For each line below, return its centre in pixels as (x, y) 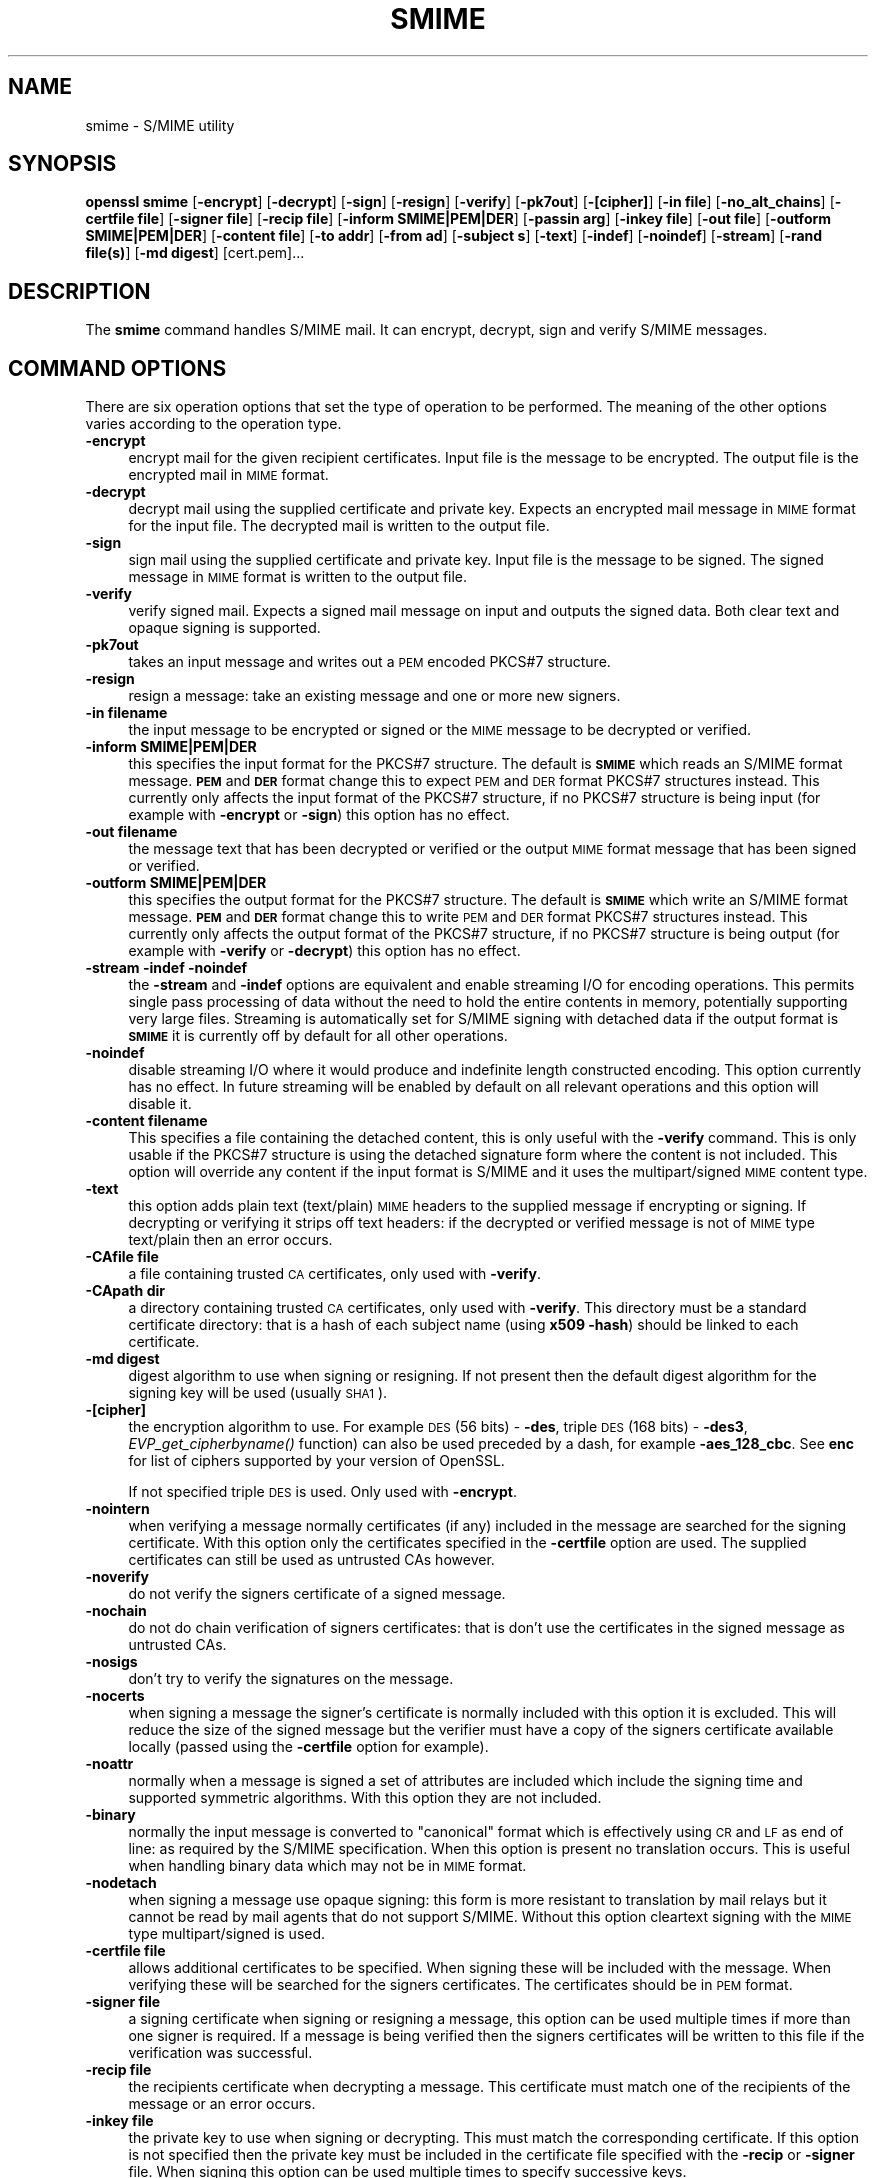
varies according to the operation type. (213, 424)
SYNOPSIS (62, 164)
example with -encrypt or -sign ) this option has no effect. (319, 815)
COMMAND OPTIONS (117, 368)
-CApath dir (125, 1291)
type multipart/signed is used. (227, 1934)
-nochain (116, 1611)
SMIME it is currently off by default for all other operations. (318, 1036)
